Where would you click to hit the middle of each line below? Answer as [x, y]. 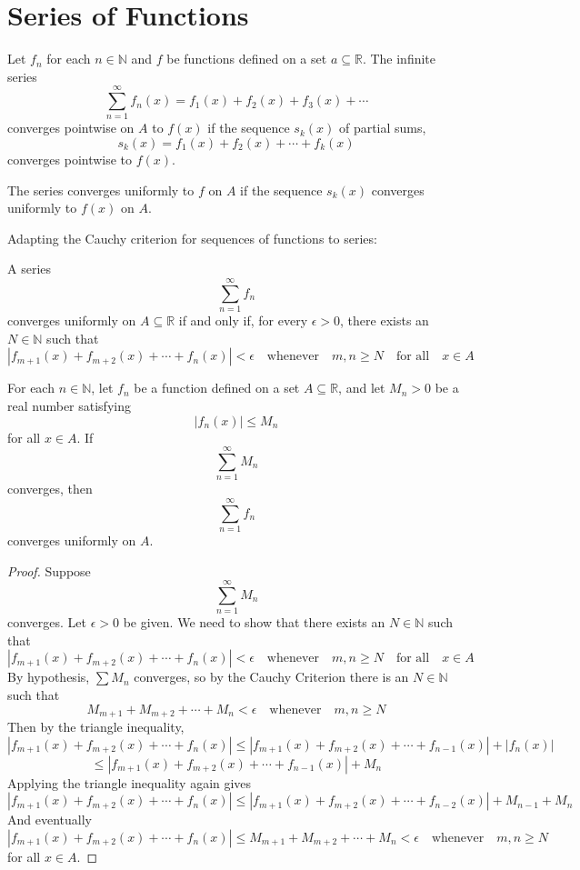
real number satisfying [69, 405]
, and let [362, 388]
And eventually [50, 820]
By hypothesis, [49, 677]
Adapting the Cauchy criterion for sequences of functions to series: [192, 238]
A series [30, 269]
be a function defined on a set [217, 388]
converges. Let [47, 622]
